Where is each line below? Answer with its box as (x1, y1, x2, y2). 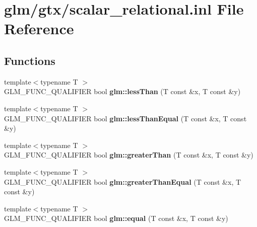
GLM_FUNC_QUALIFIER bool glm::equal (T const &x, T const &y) (4, 213, 228, 223)
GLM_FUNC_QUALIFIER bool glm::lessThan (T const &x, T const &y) (4, 86, 241, 97)
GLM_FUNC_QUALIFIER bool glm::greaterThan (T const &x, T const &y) (4, 149, 253, 160)
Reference (4, 18, 74, 39)
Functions (4, 52, 55, 68)
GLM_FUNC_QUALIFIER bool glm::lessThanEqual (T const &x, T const (4, 113, 247, 123)
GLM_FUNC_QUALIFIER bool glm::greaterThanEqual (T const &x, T (4, 176, 241, 187)
